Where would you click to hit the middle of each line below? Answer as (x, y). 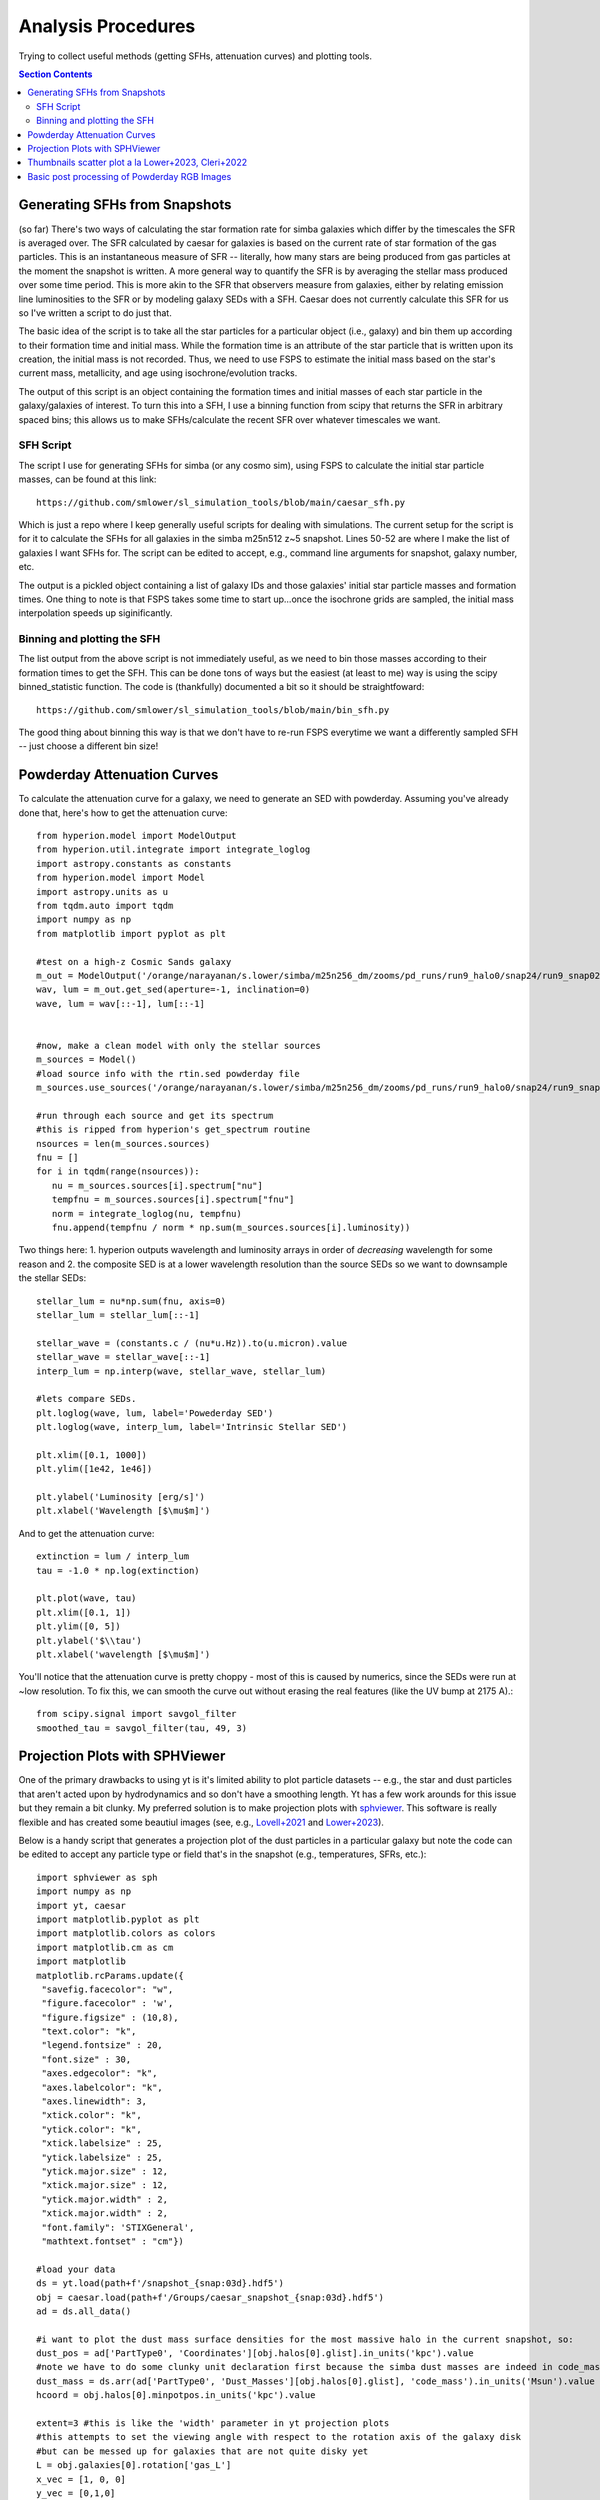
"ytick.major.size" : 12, (105, 2171)
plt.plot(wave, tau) (86, 1598)
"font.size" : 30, (86, 2059)
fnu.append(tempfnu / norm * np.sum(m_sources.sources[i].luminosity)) (231, 1228)
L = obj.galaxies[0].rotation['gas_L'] (134, 2465)
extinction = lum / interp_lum (113, 1556)
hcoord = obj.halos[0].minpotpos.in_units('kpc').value (176, 2395)
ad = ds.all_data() (84, 2311)
